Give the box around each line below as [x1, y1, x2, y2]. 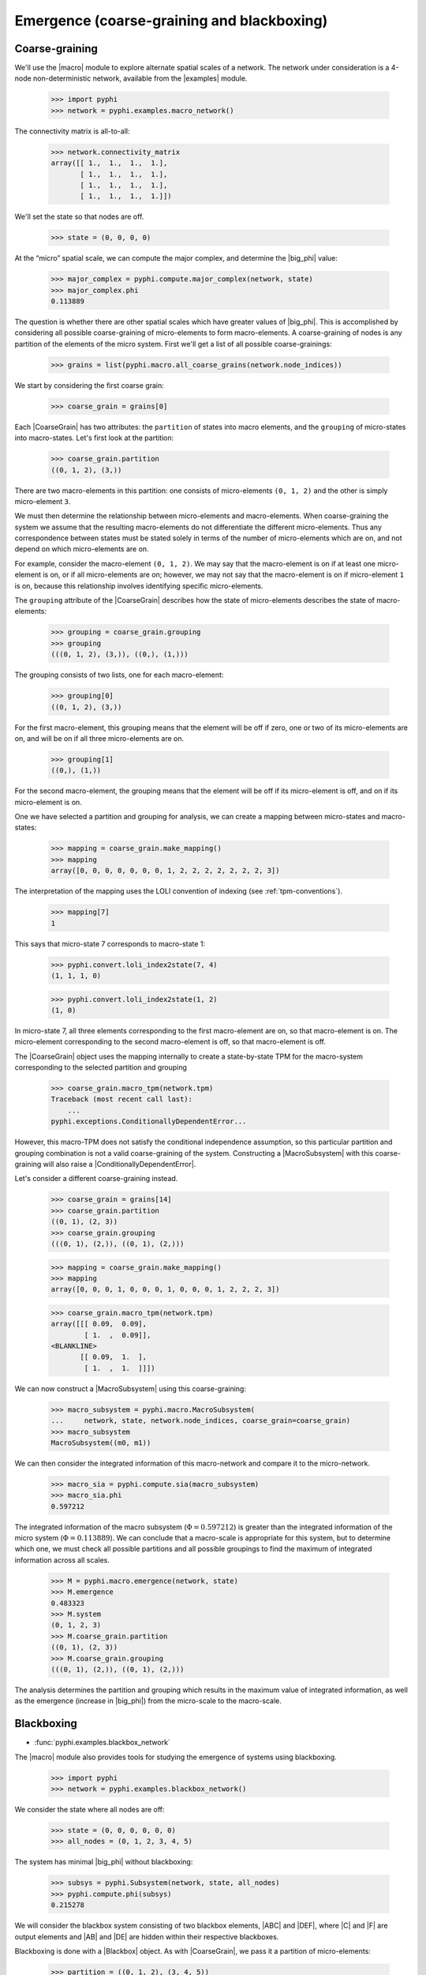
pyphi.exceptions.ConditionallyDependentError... [50, 1117, 247, 1126]
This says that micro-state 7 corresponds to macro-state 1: [14, 939, 205, 948]
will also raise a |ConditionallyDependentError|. [43, 1160, 196, 1168]
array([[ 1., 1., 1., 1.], [50, 159, 168, 167]
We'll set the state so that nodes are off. [14, 212, 144, 221]
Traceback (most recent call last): [50, 1095, 193, 1104]
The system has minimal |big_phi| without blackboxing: [14, 1857, 193, 1867]
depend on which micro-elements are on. [14, 544, 149, 554]
